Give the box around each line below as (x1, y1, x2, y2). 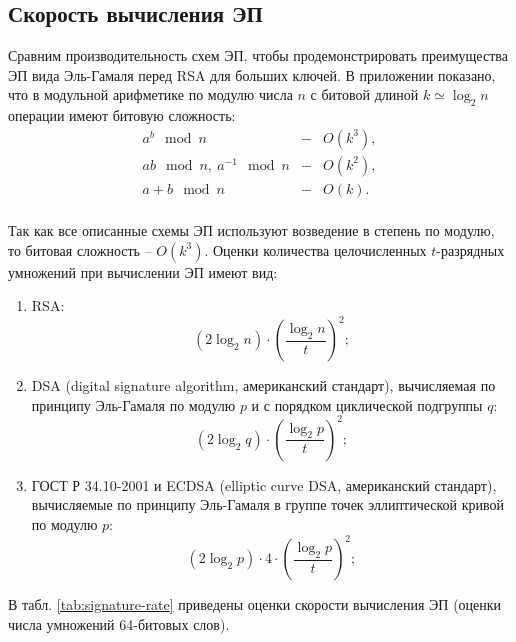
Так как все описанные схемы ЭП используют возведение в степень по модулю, (8, 219, 495, 240)
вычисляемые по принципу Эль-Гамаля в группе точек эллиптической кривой (31, 494, 505, 515)
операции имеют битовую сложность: (8, 105, 236, 126)
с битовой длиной (310, 84, 419, 105)
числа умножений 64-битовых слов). (8, 613, 230, 634)
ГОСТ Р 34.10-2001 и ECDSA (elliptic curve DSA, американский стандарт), (31, 474, 497, 495)
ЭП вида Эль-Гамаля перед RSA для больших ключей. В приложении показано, (8, 64, 496, 85)
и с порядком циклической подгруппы (251, 394, 483, 415)
